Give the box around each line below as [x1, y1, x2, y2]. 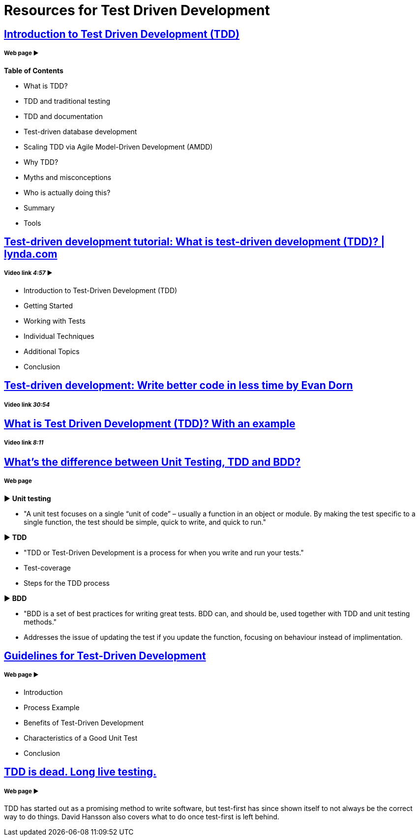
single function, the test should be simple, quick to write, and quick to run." [24, 517, 266, 526]
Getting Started [24, 301, 73, 310]
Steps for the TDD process [24, 578, 110, 587]
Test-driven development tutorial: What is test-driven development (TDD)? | [4, 235, 385, 248]
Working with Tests [24, 316, 86, 325]
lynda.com [4, 247, 58, 260]
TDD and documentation [24, 112, 103, 120]
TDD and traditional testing [24, 96, 111, 105]
